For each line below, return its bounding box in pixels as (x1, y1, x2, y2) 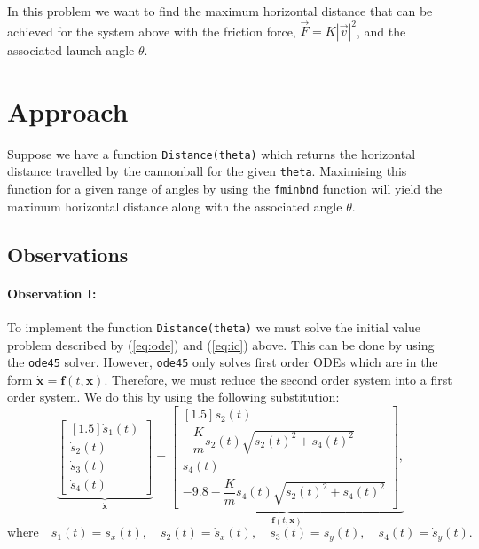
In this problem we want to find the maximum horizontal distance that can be (7, 2, 433, 20)
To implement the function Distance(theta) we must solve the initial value (7, 317, 421, 336)
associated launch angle (7, 41, 135, 60)
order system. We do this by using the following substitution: (7, 387, 340, 406)
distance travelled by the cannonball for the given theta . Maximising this (7, 162, 407, 180)
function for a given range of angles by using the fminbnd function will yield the (7, 179, 443, 198)
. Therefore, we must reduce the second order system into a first (104, 370, 452, 388)
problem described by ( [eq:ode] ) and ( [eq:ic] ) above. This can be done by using (7, 335, 435, 354)
